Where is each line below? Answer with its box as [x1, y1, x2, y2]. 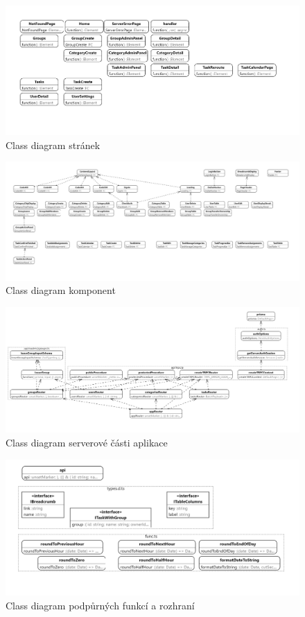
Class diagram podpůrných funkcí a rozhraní [6, 598, 195, 612]
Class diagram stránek [6, 137, 101, 152]
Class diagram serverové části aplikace [6, 435, 168, 450]
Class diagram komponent [6, 283, 116, 297]
